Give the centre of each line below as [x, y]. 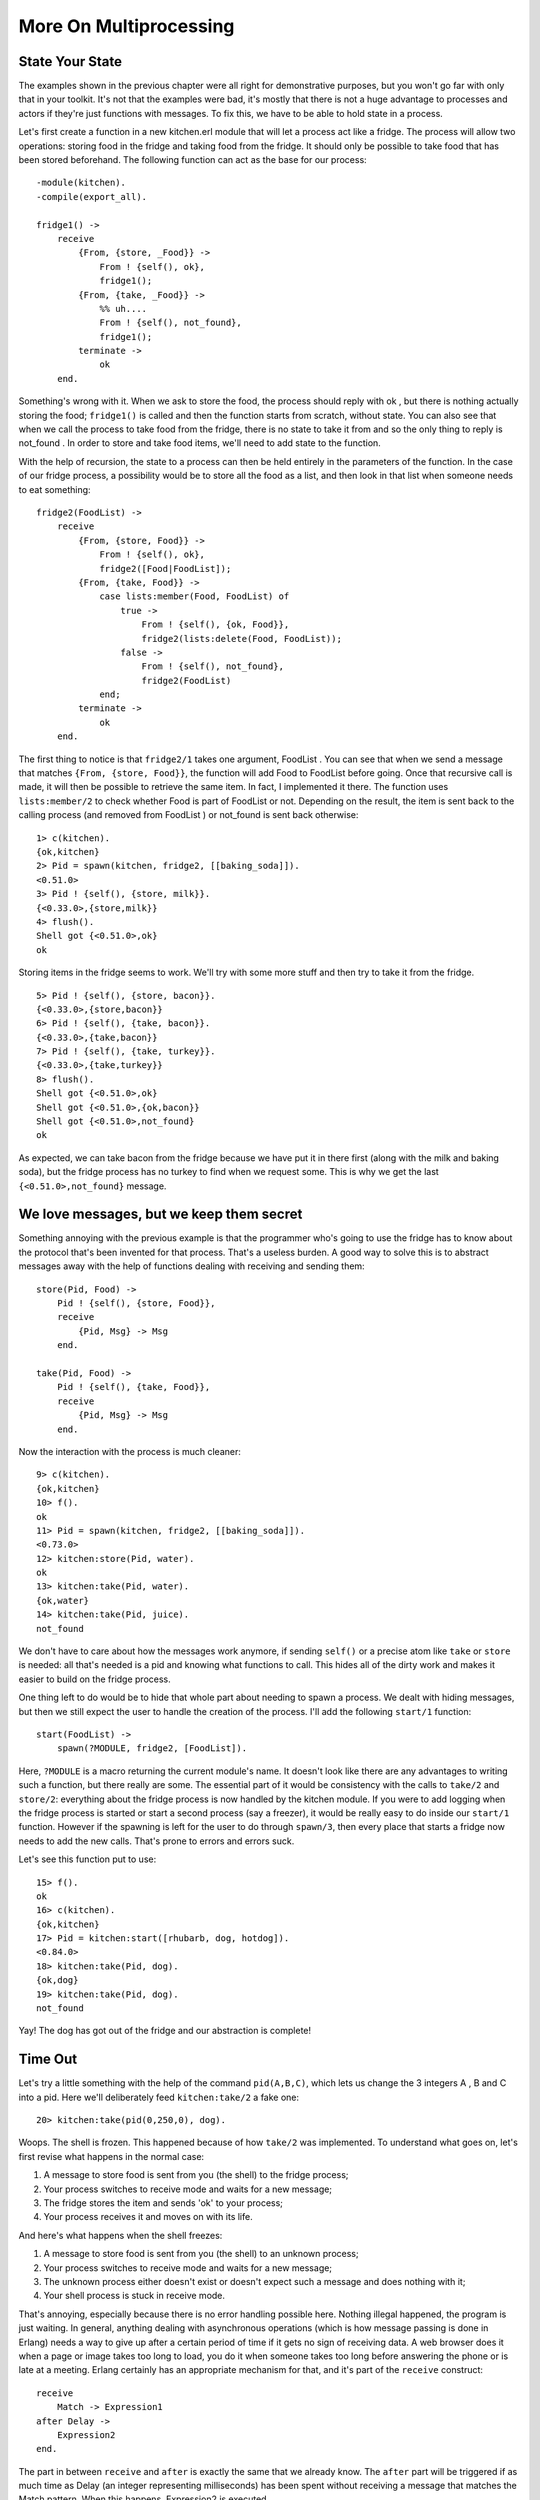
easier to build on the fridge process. [95, 1679]
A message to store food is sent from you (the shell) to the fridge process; [196, 2175]
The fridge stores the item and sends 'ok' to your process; [163, 2203]
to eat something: [54, 489]
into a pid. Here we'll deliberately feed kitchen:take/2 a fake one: [159, 2097]
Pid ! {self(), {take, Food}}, [133, 1387]
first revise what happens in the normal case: [111, 2156]
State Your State [70, 61]
